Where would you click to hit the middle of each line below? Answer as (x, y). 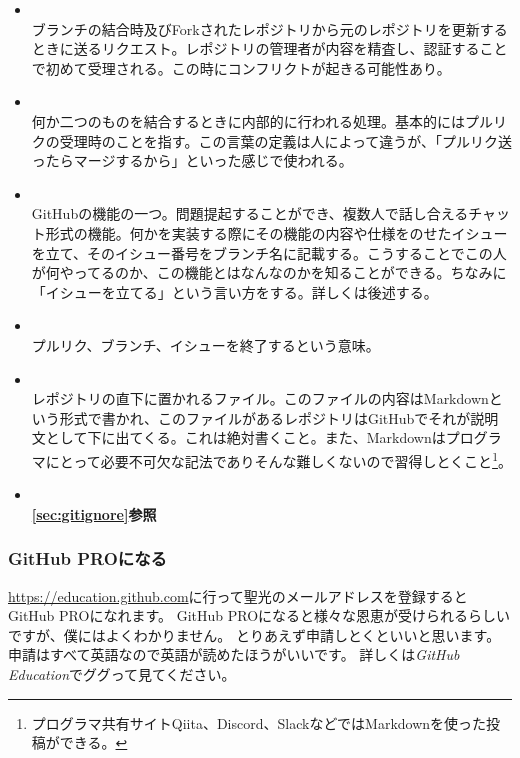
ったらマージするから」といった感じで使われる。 (192, 160)
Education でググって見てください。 (122, 673)
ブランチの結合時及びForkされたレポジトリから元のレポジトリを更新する (269, 28)
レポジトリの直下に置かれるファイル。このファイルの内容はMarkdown (260, 398)
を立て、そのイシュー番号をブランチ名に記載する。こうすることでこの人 (269, 252)
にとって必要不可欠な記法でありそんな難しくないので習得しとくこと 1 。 (278, 459)
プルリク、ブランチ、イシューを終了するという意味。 (205, 344)
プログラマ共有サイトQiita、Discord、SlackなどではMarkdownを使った (259, 722)
